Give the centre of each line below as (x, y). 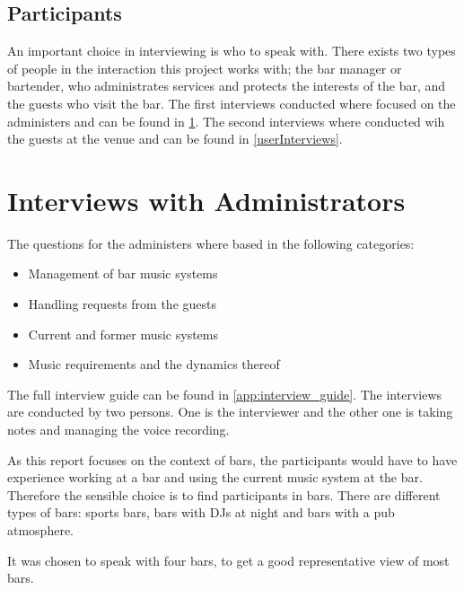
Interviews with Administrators (206, 200)
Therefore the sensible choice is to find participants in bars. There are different (224, 494)
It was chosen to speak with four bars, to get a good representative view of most (228, 560)
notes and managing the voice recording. (118, 430)
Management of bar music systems (123, 273)
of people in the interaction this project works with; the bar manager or (205, 68)
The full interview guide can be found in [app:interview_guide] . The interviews (225, 394)
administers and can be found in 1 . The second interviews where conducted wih (226, 121)
